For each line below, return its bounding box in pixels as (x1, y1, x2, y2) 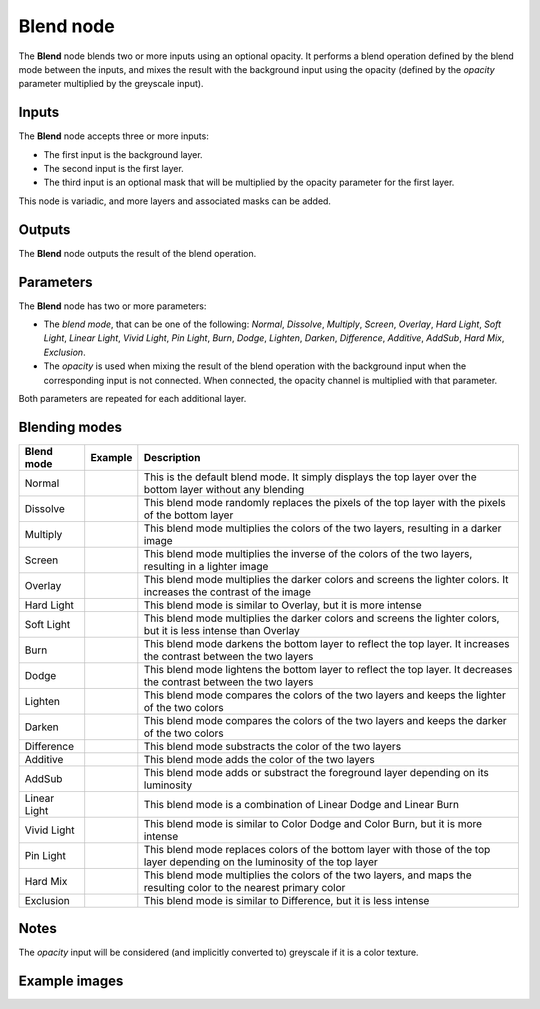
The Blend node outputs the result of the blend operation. (18, 247, 257, 259)
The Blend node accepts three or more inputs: (18, 130, 209, 142)
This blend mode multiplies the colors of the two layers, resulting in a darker (143, 521, 502, 535)
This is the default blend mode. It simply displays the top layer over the (143, 470, 477, 484)
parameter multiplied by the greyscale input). (18, 78, 204, 90)
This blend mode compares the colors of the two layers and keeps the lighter (143, 688, 507, 702)
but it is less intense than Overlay (143, 623, 300, 637)
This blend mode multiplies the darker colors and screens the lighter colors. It (143, 572, 509, 586)
